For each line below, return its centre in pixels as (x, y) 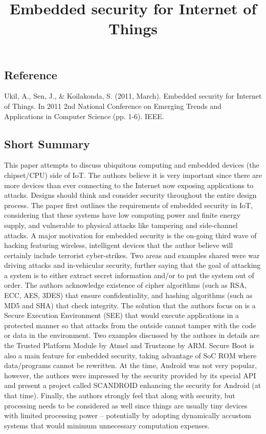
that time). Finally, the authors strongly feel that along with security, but (120, 395)
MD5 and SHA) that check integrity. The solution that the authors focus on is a (130, 305)
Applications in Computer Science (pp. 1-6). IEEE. (84, 116)
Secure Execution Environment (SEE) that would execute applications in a (122, 315)
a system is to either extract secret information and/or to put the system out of (129, 275)
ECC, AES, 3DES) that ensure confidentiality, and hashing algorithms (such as (128, 295)
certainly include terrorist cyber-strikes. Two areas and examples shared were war (132, 255)
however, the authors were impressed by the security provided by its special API (130, 375)
